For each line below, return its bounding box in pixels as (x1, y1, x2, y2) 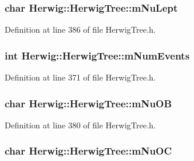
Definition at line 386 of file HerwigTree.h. (5, 23, 156, 36)
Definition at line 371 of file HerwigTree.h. (5, 71, 156, 83)
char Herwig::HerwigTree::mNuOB (5, 96, 172, 110)
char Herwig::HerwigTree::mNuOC (5, 143, 172, 158)
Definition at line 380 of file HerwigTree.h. (5, 118, 156, 131)
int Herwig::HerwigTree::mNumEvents (5, 48, 190, 62)
